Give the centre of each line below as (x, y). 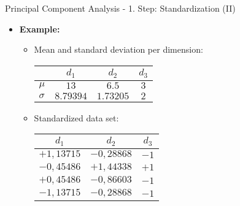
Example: (40, 29)
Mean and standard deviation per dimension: (118, 49)
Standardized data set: (76, 117)
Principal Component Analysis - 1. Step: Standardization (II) (120, 8)
